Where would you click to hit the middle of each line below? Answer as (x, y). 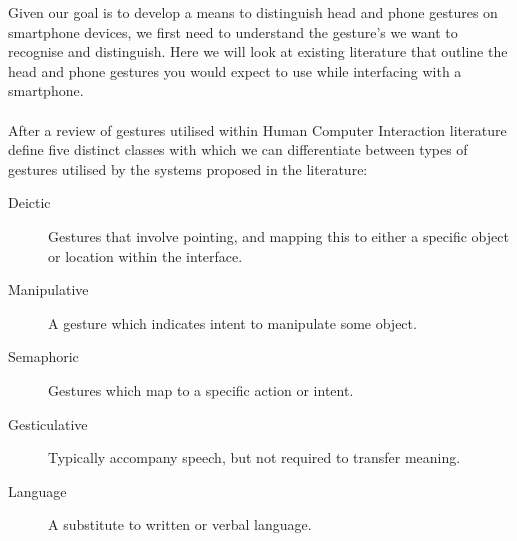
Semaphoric (43, 356)
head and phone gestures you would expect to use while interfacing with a (235, 70)
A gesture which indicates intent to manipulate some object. (232, 322)
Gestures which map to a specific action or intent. (201, 389)
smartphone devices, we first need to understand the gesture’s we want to (233, 31)
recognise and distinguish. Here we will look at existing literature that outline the (258, 51)
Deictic (29, 202)
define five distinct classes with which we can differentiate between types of (238, 149)
